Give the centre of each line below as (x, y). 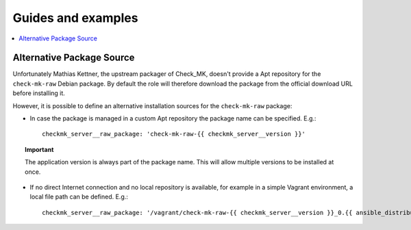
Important (39, 149)
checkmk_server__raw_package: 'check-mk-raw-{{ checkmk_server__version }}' (174, 134)
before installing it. (39, 93)
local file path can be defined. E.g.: (79, 197)
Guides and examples (75, 18)
